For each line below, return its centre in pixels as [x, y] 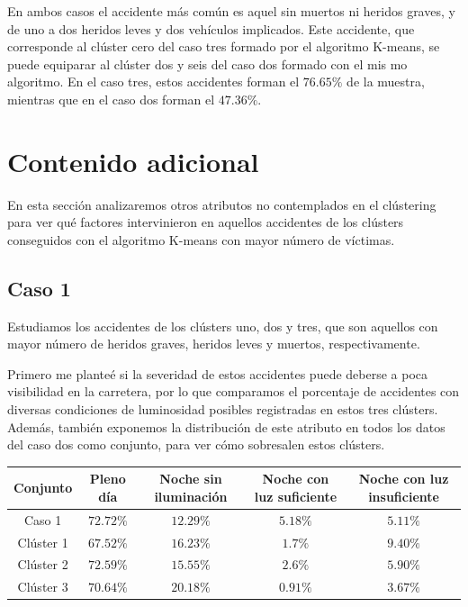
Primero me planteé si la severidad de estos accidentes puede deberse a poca [218, 373]
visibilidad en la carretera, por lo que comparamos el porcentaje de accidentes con [234, 391]
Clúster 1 [43, 542]
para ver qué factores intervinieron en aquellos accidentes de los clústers [206, 222]
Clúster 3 [43, 587]
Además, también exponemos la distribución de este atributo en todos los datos [226, 426]
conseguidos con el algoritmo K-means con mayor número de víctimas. [201, 239]
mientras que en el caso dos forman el [111, 99]
